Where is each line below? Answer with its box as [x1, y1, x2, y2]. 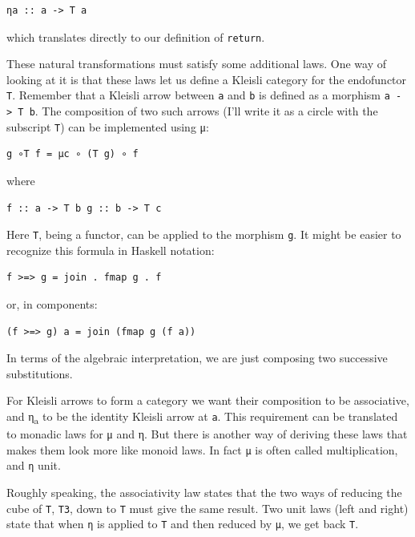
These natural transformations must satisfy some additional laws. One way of [6, 55, 386, 72]
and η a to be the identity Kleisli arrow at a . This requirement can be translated [6, 408, 398, 426]
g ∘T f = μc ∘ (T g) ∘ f [6, 148, 139, 160]
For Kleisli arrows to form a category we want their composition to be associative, [6, 392, 409, 409]
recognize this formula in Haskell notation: [6, 241, 215, 258]
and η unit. [6, 457, 61, 474]
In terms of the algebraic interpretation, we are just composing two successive [6, 349, 388, 366]
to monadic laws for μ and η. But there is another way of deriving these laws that [6, 426, 408, 442]
